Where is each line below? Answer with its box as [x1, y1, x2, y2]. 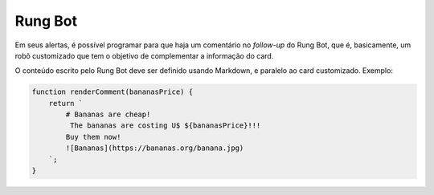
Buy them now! [65, 132, 121, 141]
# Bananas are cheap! [65, 110, 151, 120]
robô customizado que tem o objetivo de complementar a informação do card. [14, 51, 274, 60]
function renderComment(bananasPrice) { [31, 87, 193, 96]
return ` [48, 99, 84, 108]
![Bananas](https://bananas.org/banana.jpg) [65, 144, 244, 152]
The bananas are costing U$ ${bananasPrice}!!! [69, 121, 261, 130]
